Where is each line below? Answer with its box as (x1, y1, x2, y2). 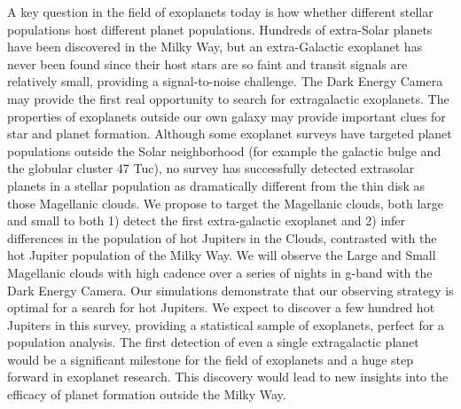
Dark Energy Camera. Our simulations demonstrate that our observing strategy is (7, 280, 454, 299)
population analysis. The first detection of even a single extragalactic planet (7, 333, 419, 351)
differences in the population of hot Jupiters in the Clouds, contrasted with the (7, 228, 437, 247)
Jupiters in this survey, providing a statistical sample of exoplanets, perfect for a (7, 315, 444, 334)
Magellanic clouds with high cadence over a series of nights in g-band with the (7, 263, 433, 281)
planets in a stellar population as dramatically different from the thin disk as (7, 176, 426, 194)
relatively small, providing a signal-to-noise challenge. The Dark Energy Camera (7, 72, 443, 90)
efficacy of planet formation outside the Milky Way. (7, 385, 286, 404)
